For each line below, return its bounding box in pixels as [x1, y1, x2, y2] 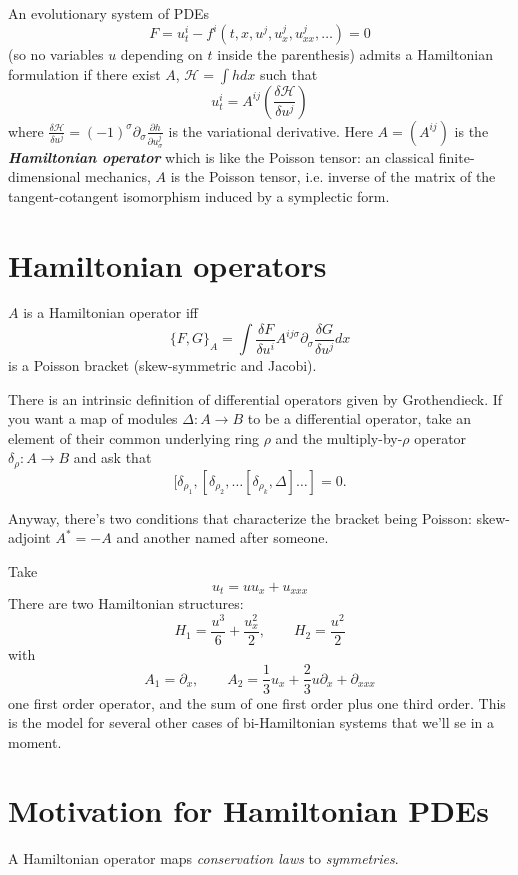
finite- [438, 146, 475, 167]
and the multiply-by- [275, 427, 403, 448]
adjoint [8, 527, 51, 548]
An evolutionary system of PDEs [8, 3, 210, 23]
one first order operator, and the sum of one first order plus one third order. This [8, 692, 506, 713]
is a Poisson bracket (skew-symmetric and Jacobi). [8, 355, 317, 376]
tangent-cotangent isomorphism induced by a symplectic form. [8, 185, 390, 206]
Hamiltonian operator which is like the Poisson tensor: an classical [8, 146, 435, 167]
